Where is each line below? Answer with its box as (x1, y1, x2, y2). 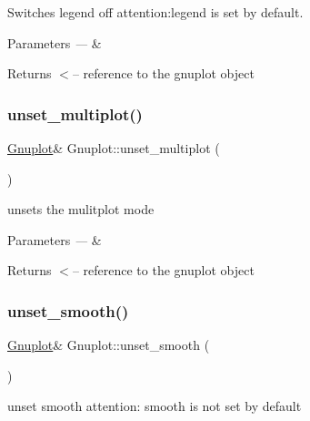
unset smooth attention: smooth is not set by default (7, 396, 302, 416)
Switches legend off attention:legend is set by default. (7, 3, 304, 21)
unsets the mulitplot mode (7, 200, 155, 219)
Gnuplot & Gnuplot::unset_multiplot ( (7, 139, 220, 157)
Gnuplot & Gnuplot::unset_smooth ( (7, 335, 210, 354)
